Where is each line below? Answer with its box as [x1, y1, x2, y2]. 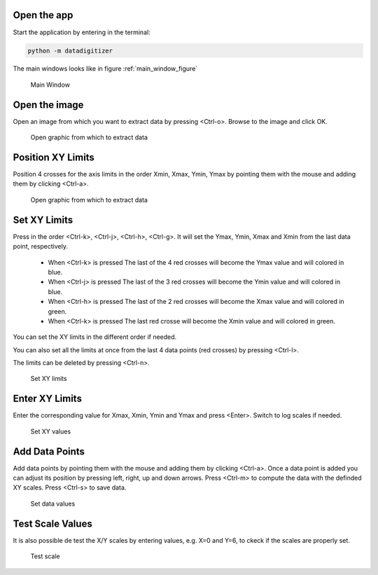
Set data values [30, 499, 76, 508]
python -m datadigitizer [27, 46, 113, 55]
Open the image [13, 99, 84, 111]
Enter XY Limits [13, 393, 82, 405]
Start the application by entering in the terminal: [13, 28, 150, 36]
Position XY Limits [13, 151, 94, 163]
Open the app [13, 9, 73, 21]
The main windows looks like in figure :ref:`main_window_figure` [13, 64, 198, 73]
